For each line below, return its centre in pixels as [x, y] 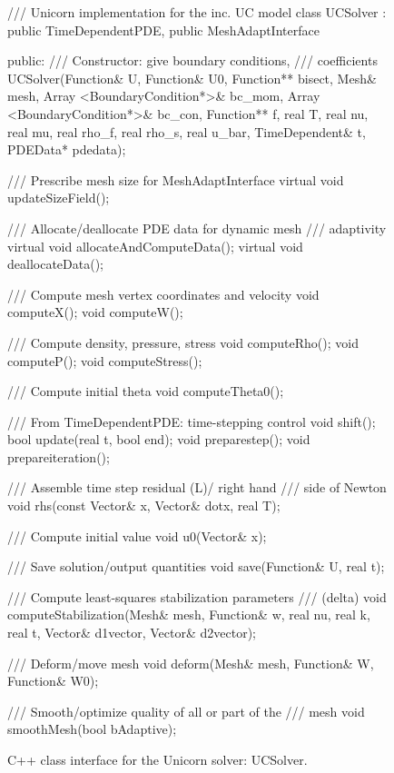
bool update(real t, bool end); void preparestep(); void [159, 439]
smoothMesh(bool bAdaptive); [92, 729]
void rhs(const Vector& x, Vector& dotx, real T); [144, 505]
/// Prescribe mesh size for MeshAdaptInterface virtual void [176, 179]
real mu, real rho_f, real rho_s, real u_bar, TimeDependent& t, [187, 131]
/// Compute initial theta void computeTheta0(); [146, 391]
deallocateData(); [55, 264]
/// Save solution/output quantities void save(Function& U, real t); [196, 566]
